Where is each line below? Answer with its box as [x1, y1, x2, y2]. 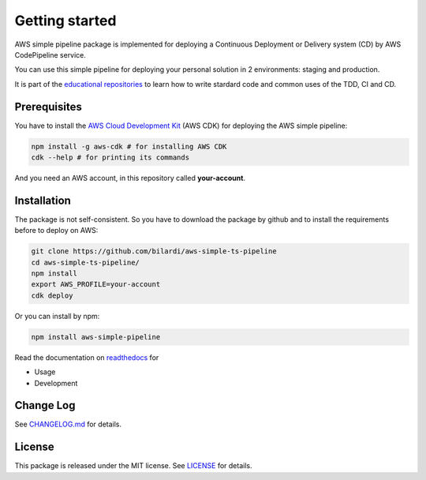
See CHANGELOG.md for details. [14, 419, 122, 429]
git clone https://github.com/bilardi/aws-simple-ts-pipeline [31, 247, 277, 256]
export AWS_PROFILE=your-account [31, 280, 161, 289]
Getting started [14, 12, 117, 29]
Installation [14, 193, 71, 207]
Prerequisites [14, 99, 82, 114]
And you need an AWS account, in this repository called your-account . [14, 173, 246, 182]
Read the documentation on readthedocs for [14, 352, 159, 362]
